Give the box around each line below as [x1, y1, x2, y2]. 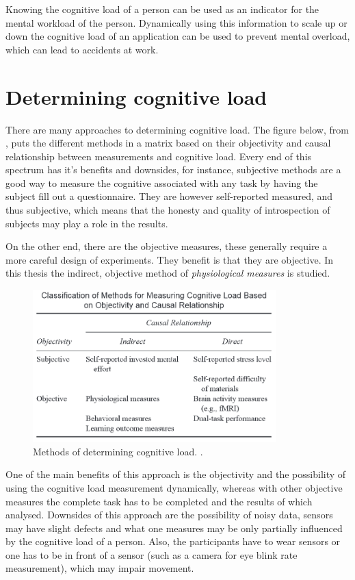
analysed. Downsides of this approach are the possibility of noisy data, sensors [5, 507, 333, 522]
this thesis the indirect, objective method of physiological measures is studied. [5, 266, 330, 280]
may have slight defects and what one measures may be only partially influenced [5, 520, 343, 535]
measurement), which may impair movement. [5, 561, 194, 575]
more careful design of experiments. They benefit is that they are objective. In [5, 252, 334, 266]
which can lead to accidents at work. [5, 42, 159, 56]
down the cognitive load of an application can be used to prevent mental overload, [5, 29, 350, 43]
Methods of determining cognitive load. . [33, 444, 203, 458]
